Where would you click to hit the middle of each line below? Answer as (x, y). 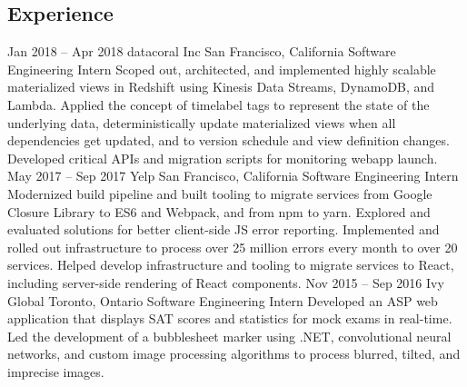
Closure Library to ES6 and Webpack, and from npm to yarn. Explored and (219, 211)
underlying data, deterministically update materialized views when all (202, 122)
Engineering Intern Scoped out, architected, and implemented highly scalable (222, 69)
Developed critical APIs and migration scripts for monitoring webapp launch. (223, 158)
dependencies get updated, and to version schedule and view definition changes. (229, 140)
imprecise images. (56, 371)
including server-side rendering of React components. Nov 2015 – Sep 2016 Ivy (226, 282)
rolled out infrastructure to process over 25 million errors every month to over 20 (233, 247)
